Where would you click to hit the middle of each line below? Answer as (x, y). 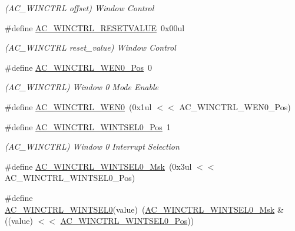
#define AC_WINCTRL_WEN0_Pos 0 (79, 67)
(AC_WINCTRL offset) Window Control (79, 8)
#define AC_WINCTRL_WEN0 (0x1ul (78, 106)
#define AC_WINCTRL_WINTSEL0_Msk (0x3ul (98, 166)
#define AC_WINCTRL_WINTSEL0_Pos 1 (88, 126)
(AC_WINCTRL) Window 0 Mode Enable (82, 87)
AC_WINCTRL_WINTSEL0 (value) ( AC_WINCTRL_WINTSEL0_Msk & (144, 209)
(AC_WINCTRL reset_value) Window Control (90, 47)
